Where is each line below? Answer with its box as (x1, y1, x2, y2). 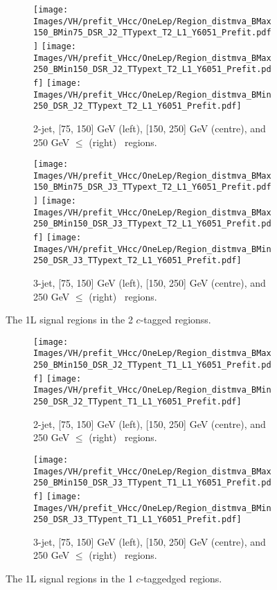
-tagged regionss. (140, 312, 211, 327)
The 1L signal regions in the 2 (6, 312, 133, 327)
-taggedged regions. (140, 571, 222, 586)
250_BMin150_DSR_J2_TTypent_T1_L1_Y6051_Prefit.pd (33, 360, 271, 370)
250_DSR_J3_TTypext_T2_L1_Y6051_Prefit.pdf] (33, 256, 242, 266)
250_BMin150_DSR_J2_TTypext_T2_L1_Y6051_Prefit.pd (33, 64, 271, 75)
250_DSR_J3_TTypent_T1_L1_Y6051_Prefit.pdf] (33, 515, 242, 525)
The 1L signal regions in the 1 (6, 571, 133, 586)
